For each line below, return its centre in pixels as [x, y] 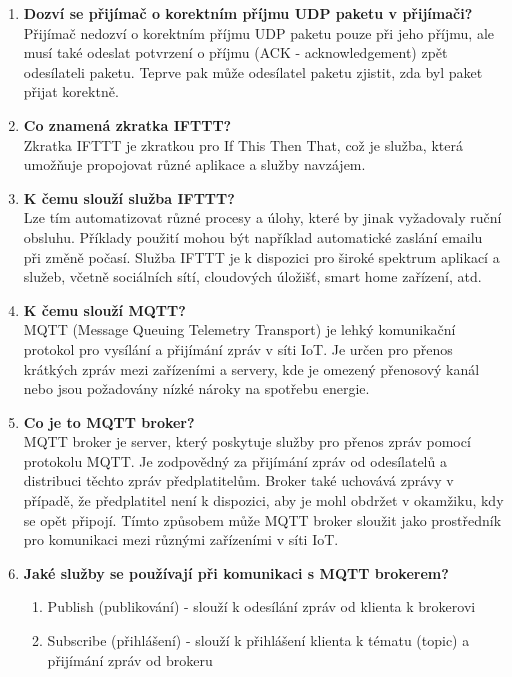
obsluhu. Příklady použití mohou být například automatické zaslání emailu [253, 236]
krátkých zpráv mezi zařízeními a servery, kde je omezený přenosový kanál [251, 368]
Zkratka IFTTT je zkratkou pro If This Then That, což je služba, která [243, 144]
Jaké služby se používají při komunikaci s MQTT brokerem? [236, 572]
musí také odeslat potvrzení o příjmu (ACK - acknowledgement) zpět [235, 52]
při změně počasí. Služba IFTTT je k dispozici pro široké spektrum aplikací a [261, 256]
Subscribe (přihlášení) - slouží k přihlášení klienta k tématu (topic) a [258, 640]
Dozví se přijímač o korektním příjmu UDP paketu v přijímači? [248, 13]
